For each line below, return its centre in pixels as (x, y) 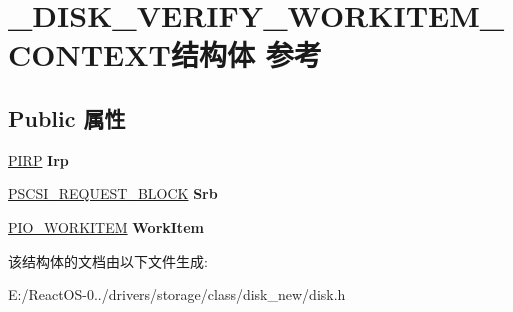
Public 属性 (67, 117)
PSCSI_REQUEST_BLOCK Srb (113, 193)
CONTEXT (89, 54)
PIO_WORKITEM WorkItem (106, 226)
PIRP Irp (38, 159)
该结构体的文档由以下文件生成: (108, 260)
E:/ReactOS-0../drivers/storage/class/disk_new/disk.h (177, 294)
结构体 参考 (246, 54)
